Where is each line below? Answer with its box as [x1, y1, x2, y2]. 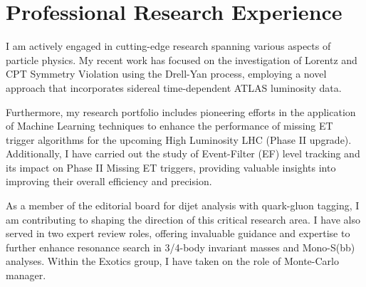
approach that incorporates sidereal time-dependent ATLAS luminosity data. [6, 80, 342, 95]
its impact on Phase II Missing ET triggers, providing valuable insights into [6, 160, 336, 174]
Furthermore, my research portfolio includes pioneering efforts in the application [6, 104, 356, 119]
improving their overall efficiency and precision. [6, 174, 212, 189]
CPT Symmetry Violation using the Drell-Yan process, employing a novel [6, 66, 327, 81]
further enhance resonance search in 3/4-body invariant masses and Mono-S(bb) [6, 239, 355, 254]
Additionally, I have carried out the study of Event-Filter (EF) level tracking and [6, 146, 360, 161]
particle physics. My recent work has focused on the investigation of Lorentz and [6, 52, 357, 67]
